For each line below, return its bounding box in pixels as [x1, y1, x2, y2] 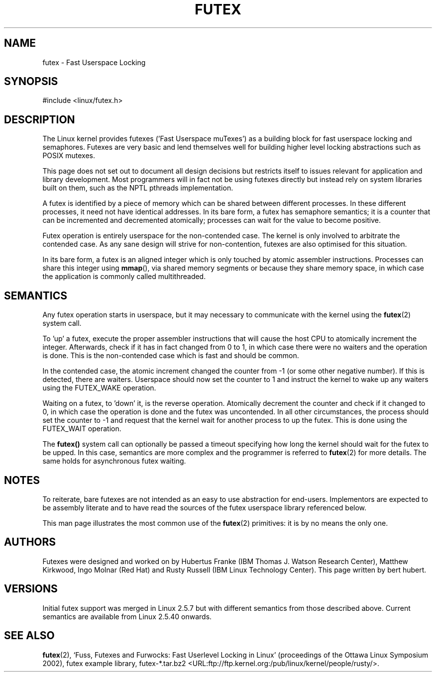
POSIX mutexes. [42, 151, 96, 160]
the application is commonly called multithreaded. [42, 272, 206, 281]
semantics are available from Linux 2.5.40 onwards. [42, 612, 212, 621]
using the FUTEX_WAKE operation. [42, 384, 156, 392]
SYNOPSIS [4, 75, 58, 88]
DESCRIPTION [4, 113, 75, 126]
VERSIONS [4, 582, 58, 595]
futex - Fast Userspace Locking [42, 58, 146, 67]
